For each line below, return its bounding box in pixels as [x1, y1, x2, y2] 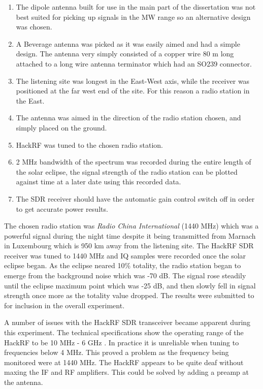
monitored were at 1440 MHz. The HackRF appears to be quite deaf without [4, 356, 244, 367]
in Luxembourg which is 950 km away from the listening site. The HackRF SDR [4, 240, 254, 251]
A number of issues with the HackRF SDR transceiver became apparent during [4, 317, 251, 328]
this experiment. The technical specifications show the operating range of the [4, 327, 244, 338]
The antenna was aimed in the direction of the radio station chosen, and [16, 112, 241, 123]
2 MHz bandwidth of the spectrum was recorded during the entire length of [16, 156, 251, 167]
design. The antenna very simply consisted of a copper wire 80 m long [16, 48, 234, 59]
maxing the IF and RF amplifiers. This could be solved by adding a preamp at [4, 367, 249, 377]
